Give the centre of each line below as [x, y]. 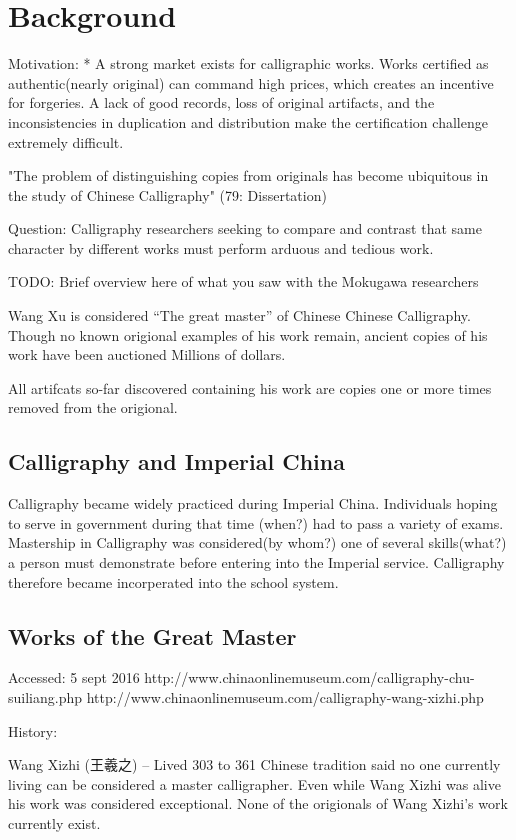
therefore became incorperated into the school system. [173, 581]
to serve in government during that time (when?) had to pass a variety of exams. [256, 522]
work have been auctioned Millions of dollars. [147, 354]
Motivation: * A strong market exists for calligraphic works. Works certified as [248, 63]
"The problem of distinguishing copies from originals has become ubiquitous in [248, 175]
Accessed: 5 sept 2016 [74, 677]
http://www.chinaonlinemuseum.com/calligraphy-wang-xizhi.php [285, 697]
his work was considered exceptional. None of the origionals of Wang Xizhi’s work [258, 803]
